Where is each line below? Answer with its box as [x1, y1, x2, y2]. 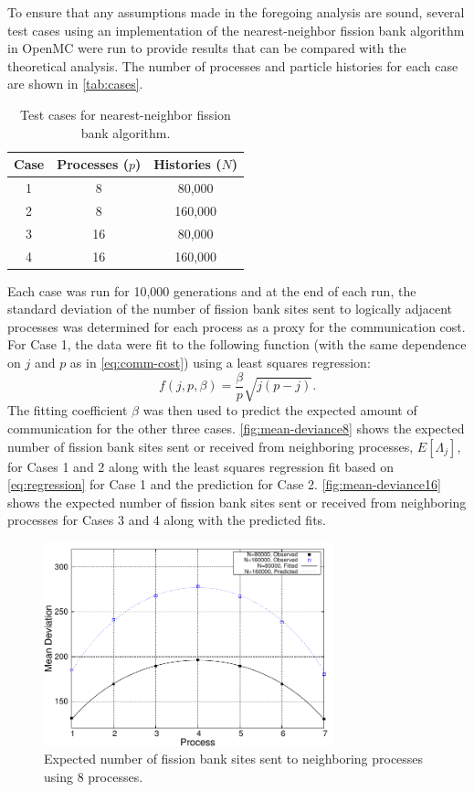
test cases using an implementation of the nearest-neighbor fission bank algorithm [7, 20, 465, 39]
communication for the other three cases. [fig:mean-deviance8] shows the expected [7, 419, 465, 438]
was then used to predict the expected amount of [142, 401, 417, 420]
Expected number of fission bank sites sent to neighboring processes [44, 749, 424, 768]
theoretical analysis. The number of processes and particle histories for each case [7, 56, 458, 75]
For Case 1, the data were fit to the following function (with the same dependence [7, 335, 467, 354]
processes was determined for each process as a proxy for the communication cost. [7, 316, 466, 336]
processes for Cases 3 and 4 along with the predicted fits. [7, 510, 326, 530]
